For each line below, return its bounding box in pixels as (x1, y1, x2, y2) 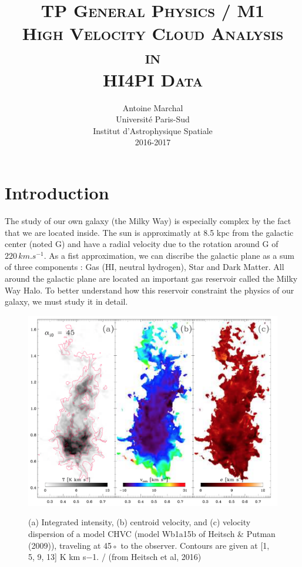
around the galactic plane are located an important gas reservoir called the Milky (5, 272, 298, 284)
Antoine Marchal (122, 101, 183, 114)
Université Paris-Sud (116, 113, 190, 125)
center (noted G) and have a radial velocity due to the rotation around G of (5, 238, 278, 250)
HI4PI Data (102, 67, 203, 91)
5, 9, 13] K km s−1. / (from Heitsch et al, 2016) (28, 551, 202, 563)
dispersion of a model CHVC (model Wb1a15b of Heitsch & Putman (28, 527, 276, 539)
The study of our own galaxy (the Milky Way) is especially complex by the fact (5, 215, 291, 226)
